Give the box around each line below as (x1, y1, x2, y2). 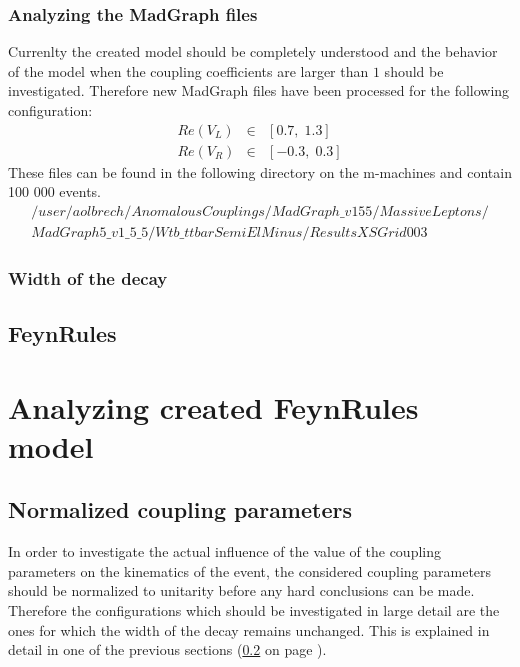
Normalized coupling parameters (8, 494, 352, 525)
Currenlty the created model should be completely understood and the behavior (8, 41, 498, 62)
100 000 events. (8, 181, 102, 202)
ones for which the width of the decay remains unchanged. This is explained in (8, 619, 490, 640)
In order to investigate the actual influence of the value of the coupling (8, 541, 441, 562)
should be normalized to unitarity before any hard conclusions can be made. (8, 580, 475, 601)
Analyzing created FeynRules (8, 386, 419, 427)
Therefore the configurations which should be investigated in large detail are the (8, 600, 500, 621)
